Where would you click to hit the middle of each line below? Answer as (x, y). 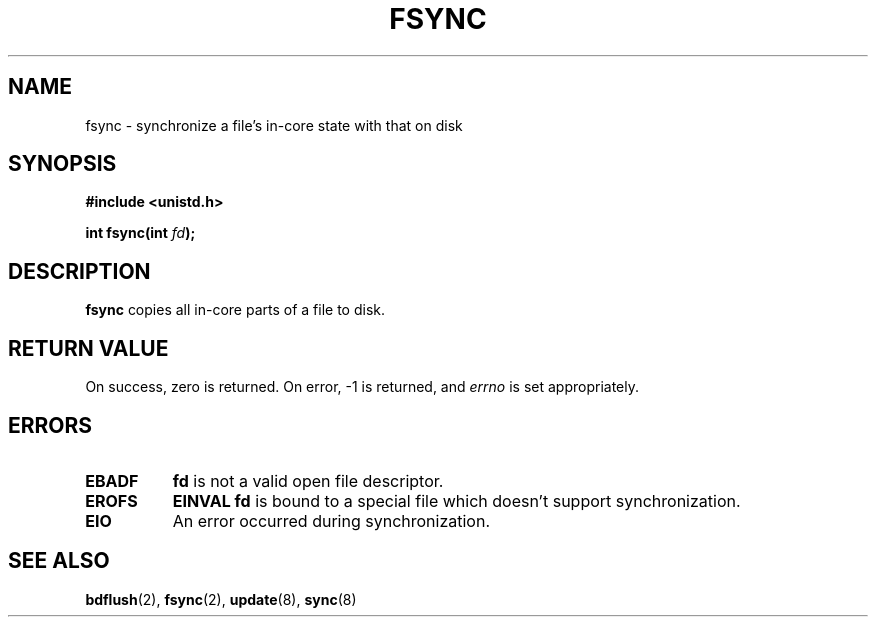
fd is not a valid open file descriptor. (308, 480)
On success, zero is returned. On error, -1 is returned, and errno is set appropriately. (362, 387)
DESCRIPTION (79, 271)
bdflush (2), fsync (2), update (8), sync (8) (221, 599)
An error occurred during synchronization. (331, 520)
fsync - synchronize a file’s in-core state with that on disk (274, 125)
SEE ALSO (59, 561)
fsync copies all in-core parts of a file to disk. (235, 310)
